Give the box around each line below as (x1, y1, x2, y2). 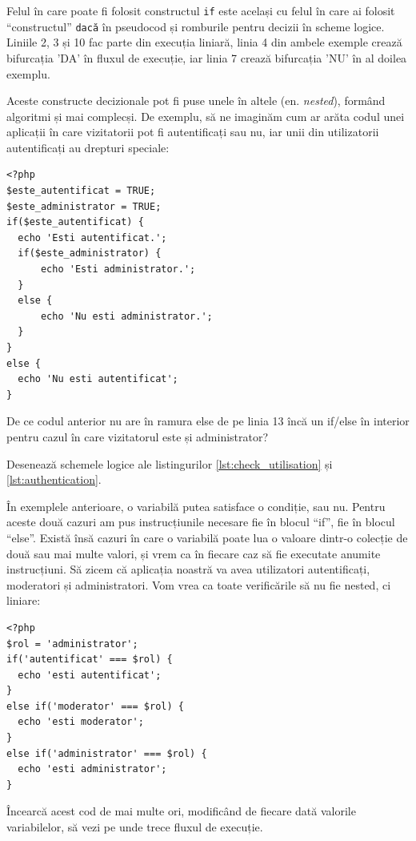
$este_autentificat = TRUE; (6, 185, 156, 197)
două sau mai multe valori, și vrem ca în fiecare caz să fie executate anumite (6, 545, 381, 561)
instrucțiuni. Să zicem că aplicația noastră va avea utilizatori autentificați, (6, 561, 370, 577)
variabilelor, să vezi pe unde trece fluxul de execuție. (6, 819, 263, 835)
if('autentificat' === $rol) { (6, 654, 173, 666)
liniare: (6, 592, 41, 609)
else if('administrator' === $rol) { (6, 747, 207, 759)
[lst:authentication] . (6, 471, 102, 488)
